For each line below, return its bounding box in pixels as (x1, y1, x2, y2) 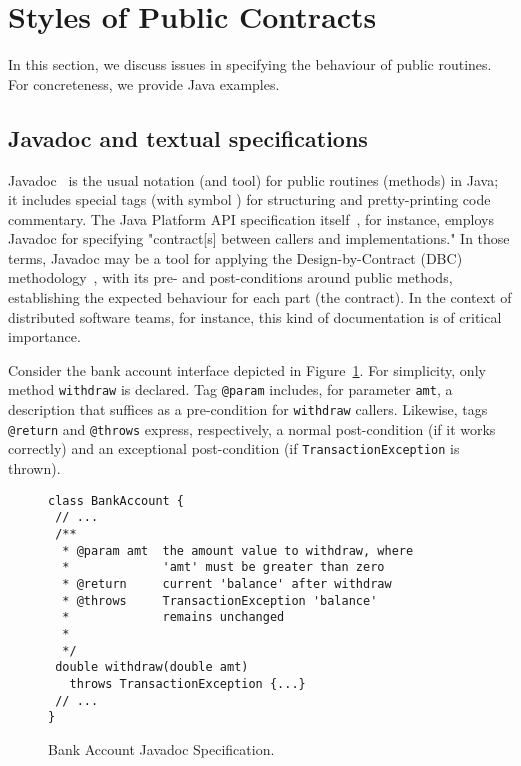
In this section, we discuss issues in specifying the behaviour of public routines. (8, 54, 492, 75)
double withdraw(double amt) (55, 660, 249, 675)
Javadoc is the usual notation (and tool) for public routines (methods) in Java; (8, 169, 499, 190)
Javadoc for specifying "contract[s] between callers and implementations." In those (8, 228, 510, 249)
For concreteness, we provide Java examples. (8, 73, 280, 94)
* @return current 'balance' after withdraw (62, 576, 392, 591)
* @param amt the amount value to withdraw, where (62, 543, 414, 558)
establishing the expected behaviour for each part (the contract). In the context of (8, 287, 512, 308)
